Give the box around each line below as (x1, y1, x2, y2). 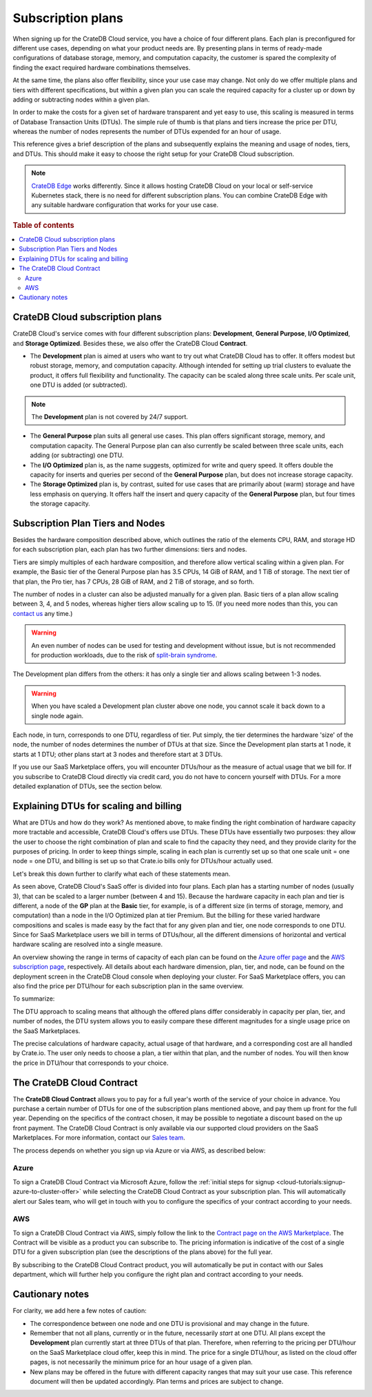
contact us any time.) (12, 609, 73, 617)
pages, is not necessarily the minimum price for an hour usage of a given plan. (30, 1358, 253, 1367)
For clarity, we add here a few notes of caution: (12, 1307, 147, 1315)
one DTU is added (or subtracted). (30, 380, 127, 389)
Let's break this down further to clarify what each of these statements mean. (12, 869, 231, 878)
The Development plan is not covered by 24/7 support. (31, 413, 189, 421)
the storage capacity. (30, 499, 91, 508)
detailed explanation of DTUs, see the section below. (12, 782, 163, 790)
